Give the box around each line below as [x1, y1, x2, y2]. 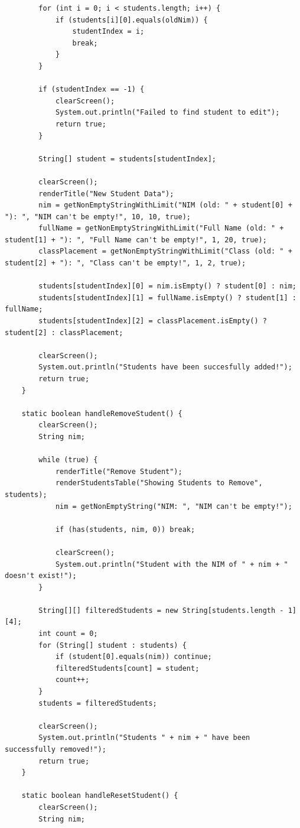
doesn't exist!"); [5, 572, 77, 580]
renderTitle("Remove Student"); [55, 467, 182, 476]
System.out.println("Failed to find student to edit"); [55, 108, 280, 117]
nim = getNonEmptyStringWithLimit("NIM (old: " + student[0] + [38, 201, 292, 210]
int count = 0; [38, 629, 98, 638]
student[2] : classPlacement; [5, 328, 123, 337]
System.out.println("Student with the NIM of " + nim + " [55, 560, 288, 569]
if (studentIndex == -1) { [38, 85, 145, 94]
